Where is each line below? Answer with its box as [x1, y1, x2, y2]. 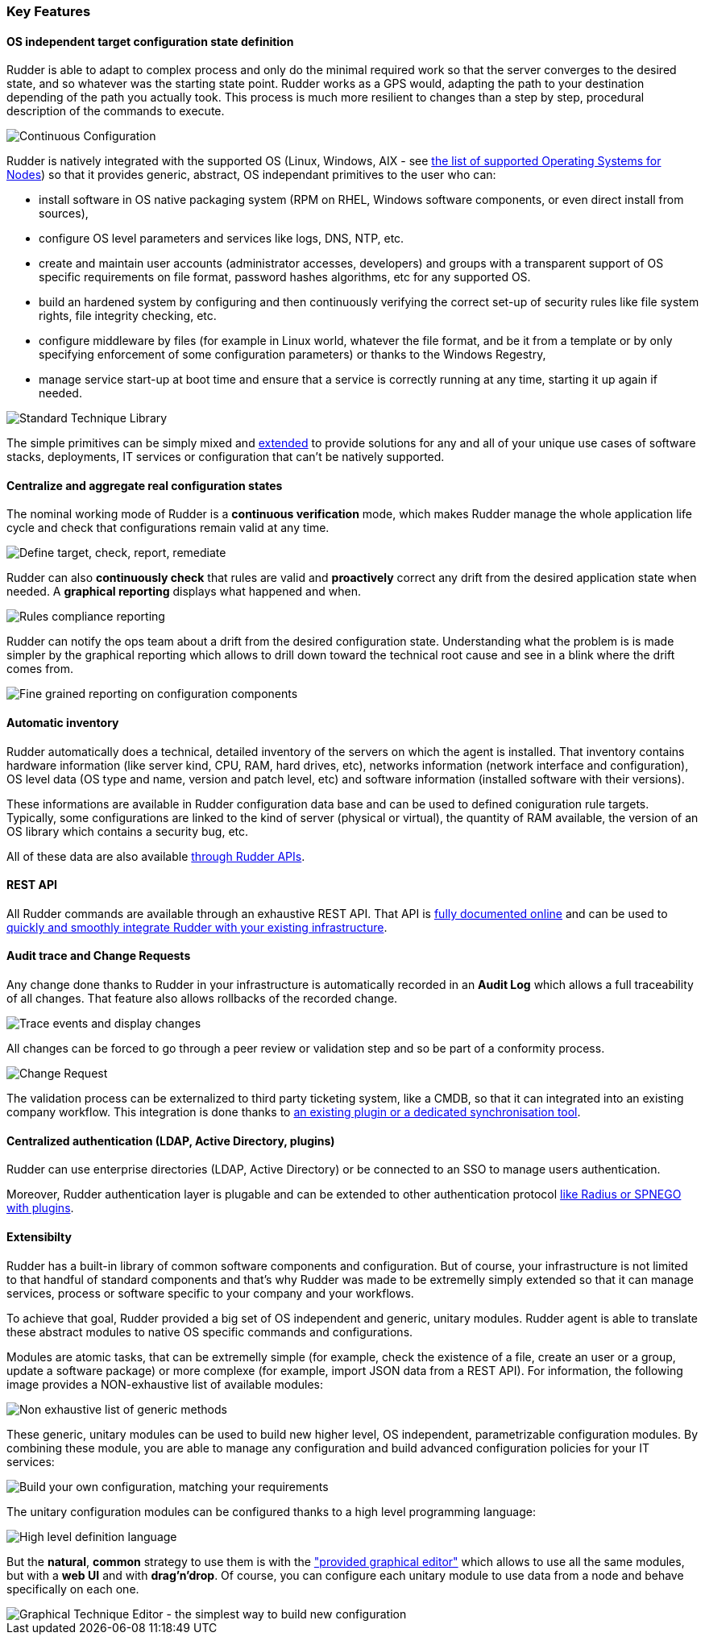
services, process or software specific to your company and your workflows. [6, 1286, 414, 1300]
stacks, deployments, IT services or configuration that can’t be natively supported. [6, 450, 445, 464]
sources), [39, 206, 89, 221]
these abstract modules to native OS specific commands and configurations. [6, 1324, 413, 1339]
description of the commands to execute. [6, 104, 225, 118]
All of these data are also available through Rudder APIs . [6, 849, 305, 863]
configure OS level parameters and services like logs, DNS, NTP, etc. [39, 231, 404, 246]
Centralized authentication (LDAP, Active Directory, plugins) [6, 1133, 335, 1148]
